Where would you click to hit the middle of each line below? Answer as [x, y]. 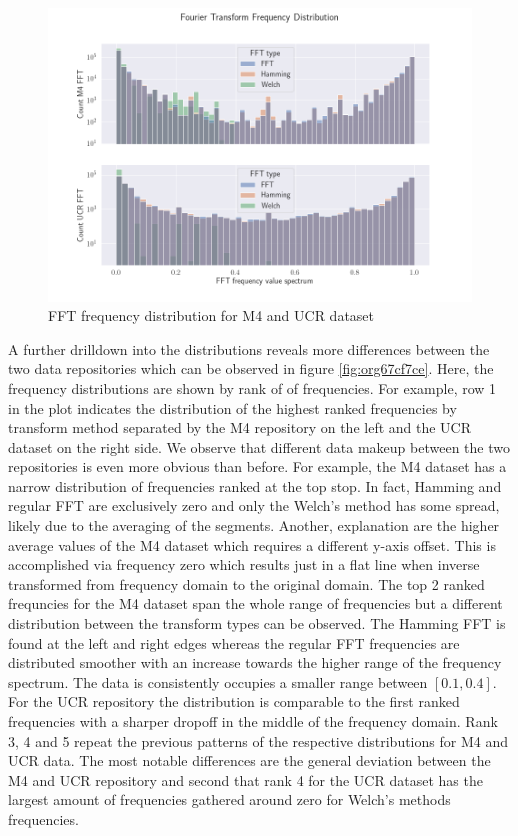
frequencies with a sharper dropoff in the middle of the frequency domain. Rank [253, 721]
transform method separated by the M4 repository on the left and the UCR [240, 427]
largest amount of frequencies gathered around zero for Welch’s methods [229, 799]
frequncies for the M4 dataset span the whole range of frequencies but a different [255, 603]
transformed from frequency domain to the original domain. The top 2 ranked [246, 583]
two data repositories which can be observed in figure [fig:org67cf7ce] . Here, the [251, 368]
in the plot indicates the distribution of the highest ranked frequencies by [232, 407]
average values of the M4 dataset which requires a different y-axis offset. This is [252, 544]
